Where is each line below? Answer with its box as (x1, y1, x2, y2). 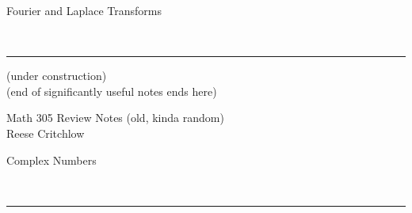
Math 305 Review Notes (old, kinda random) (6, 109, 224, 126)
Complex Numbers (6, 151, 97, 168)
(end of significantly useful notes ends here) (6, 82, 217, 99)
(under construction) (6, 67, 107, 84)
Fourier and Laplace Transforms (6, 2, 162, 18)
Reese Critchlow (6, 124, 85, 141)
